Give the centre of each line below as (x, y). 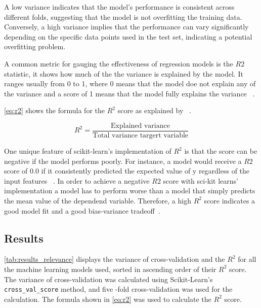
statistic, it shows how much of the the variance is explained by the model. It (124, 73)
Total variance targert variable (140, 135)
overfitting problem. (35, 46)
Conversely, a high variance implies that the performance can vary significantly (126, 27)
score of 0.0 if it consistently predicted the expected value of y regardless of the (127, 171)
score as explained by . (154, 110)
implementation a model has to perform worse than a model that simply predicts (130, 191)
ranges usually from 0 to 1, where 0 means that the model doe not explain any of (130, 83)
